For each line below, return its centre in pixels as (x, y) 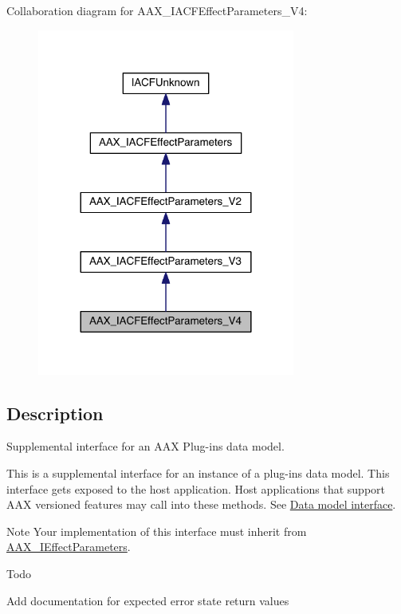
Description (55, 413)
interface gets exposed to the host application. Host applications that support (196, 488)
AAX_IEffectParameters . (69, 547)
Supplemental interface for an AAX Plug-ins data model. (145, 446)
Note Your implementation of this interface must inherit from (157, 531)
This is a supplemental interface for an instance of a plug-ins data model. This (198, 472)
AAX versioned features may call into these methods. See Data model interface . (201, 504)
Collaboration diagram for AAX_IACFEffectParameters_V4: (157, 10)
